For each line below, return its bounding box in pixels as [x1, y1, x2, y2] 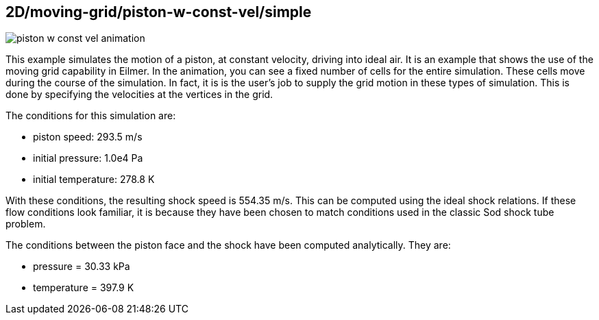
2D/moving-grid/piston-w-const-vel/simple [5, 3, 312, 21]
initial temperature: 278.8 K [33, 173, 155, 186]
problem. [5, 218, 46, 230]
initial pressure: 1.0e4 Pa [33, 152, 143, 164]
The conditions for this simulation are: [5, 110, 176, 122]
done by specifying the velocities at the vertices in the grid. [5, 88, 273, 101]
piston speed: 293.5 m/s [33, 131, 143, 143]
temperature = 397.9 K [33, 282, 134, 294]
